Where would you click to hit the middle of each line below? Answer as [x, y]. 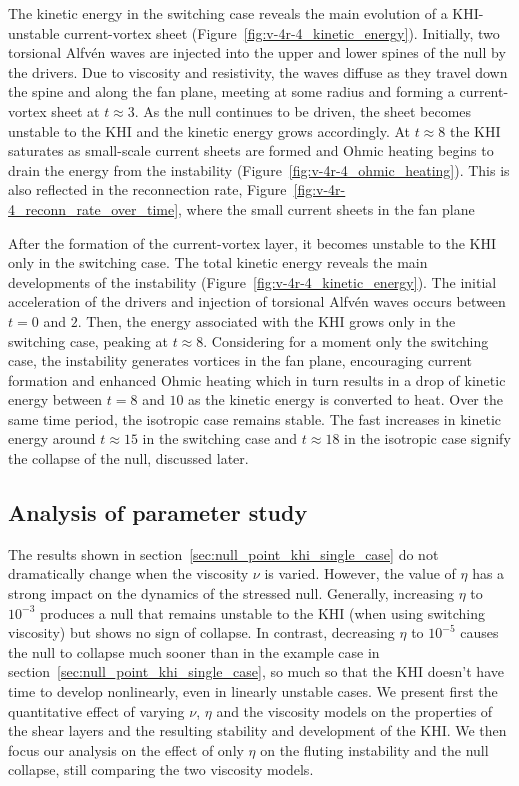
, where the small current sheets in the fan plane [326, 208]
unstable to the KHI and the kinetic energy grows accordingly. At [209, 130]
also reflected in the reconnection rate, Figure [147, 189]
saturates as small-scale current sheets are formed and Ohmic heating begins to [251, 150]
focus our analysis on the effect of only [126, 749]
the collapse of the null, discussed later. [128, 458]
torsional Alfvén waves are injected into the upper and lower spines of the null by [257, 52]
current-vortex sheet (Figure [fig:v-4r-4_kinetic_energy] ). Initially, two [282, 32]
